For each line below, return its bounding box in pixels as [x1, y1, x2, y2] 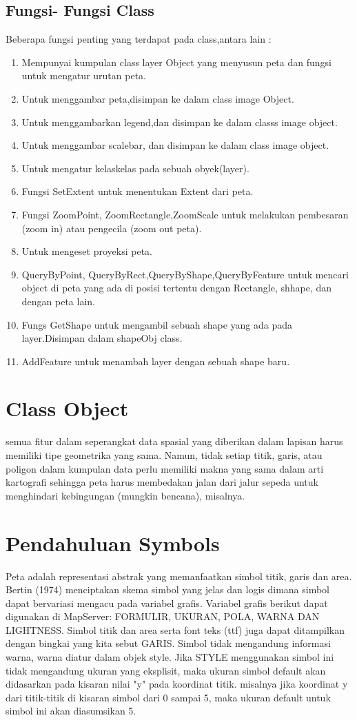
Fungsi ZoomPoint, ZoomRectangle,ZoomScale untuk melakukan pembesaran [21, 207, 349, 221]
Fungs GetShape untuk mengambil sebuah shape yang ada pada [21, 317, 292, 331]
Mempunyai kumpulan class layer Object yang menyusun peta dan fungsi [21, 54, 331, 69]
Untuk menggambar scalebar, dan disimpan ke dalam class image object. [21, 138, 329, 152]
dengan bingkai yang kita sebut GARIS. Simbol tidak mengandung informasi [6, 636, 331, 650]
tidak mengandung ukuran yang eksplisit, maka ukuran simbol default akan [6, 663, 326, 677]
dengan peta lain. [21, 294, 95, 308]
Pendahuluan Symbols [6, 528, 220, 557]
